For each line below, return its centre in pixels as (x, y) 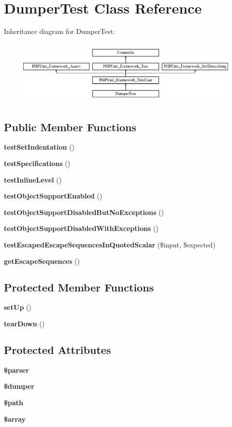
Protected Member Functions (79, 287)
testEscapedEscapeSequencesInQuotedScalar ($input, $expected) (110, 244)
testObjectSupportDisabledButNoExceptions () (84, 212)
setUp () (18, 307)
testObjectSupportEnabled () (53, 196)
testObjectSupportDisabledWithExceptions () (81, 228)
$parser (16, 370)
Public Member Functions (70, 127)
